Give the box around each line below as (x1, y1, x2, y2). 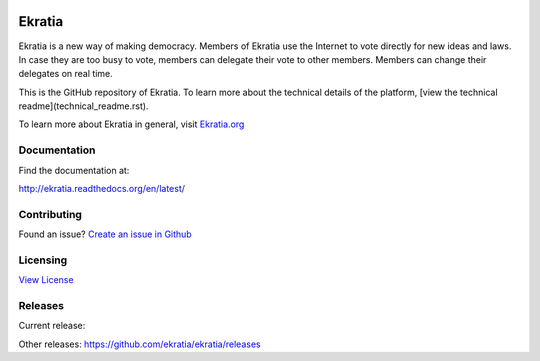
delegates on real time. (18, 68, 114, 80)
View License (18, 274, 74, 286)
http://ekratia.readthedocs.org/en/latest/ (18, 183, 185, 194)
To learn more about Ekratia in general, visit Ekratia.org (18, 118, 245, 130)
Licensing (18, 253, 68, 267)
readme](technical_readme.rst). (18, 100, 149, 112)
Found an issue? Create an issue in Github (18, 228, 192, 240)
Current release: (18, 320, 86, 332)
